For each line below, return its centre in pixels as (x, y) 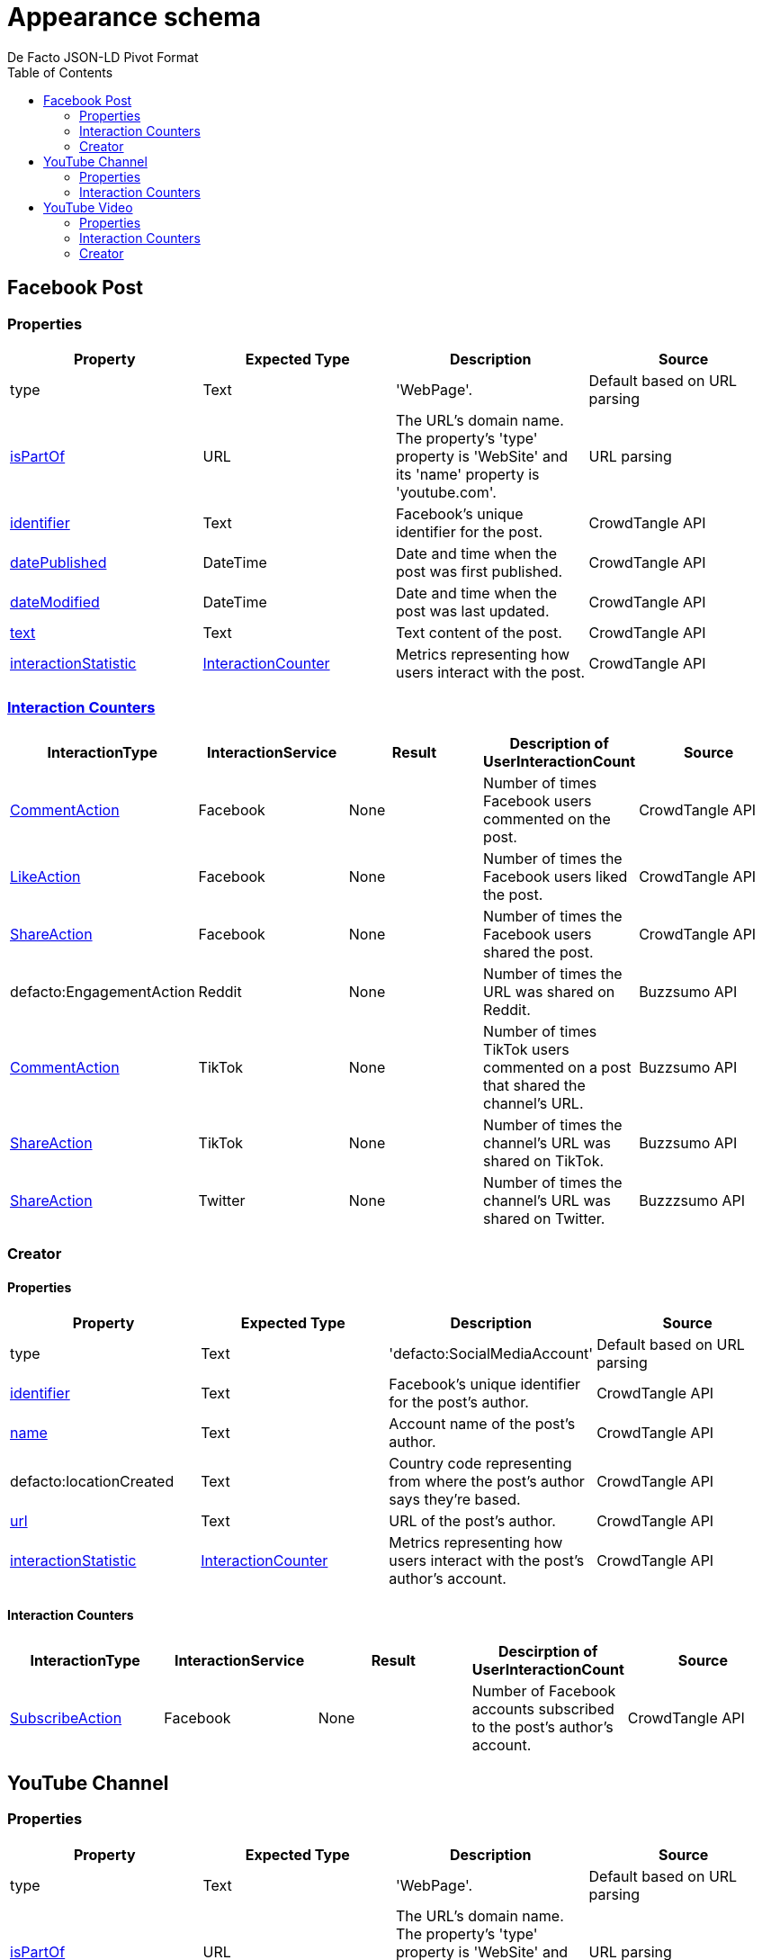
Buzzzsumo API (692, 1200)
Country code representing (480, 1464)
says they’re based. (455, 1500)
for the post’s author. (459, 1403)
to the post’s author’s (542, 1726)
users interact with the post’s (487, 1561)
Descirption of (548, 1651)
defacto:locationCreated (92, 1482)
